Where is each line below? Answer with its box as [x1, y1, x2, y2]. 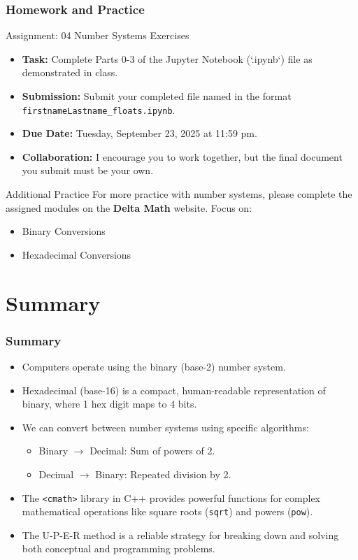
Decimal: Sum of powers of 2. [89, 443, 215, 458]
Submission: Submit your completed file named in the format [22, 89, 292, 103]
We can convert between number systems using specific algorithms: [22, 419, 309, 434]
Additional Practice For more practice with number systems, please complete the [6, 187, 352, 201]
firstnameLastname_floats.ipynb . [22, 102, 176, 117]
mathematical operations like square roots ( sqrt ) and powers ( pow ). [22, 504, 313, 519]
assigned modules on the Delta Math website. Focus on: [6, 200, 252, 215]
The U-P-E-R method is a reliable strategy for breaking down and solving [22, 527, 339, 542]
